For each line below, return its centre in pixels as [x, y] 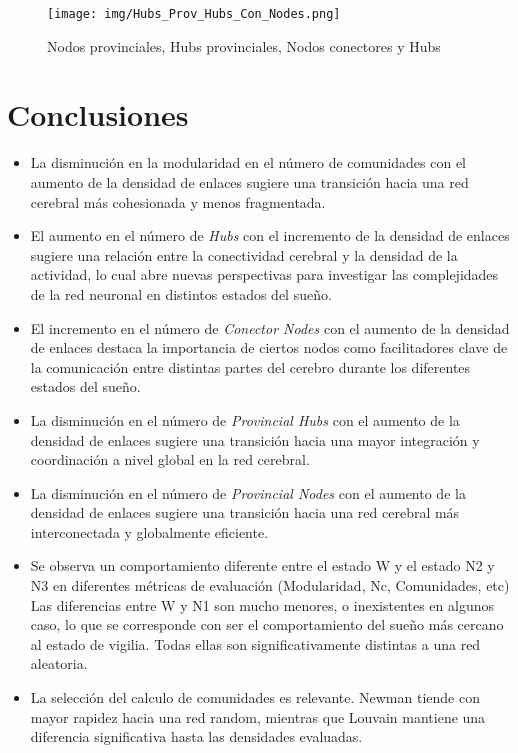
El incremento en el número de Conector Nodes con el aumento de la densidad [270, 327]
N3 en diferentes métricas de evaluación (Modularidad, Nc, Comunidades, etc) [270, 585]
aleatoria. [59, 663]
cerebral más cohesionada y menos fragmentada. [178, 201]
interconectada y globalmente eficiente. [149, 531]
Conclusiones [98, 114]
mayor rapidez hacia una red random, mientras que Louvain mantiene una [258, 716]
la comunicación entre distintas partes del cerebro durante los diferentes [250, 366]
